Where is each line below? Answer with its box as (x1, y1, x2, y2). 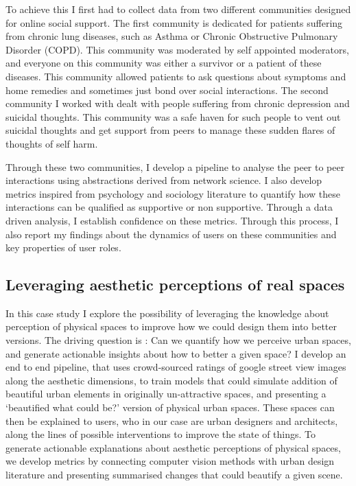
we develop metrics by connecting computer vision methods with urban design (5, 454, 335, 468)
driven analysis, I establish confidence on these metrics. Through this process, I (5, 213, 339, 227)
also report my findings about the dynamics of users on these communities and (5, 227, 337, 241)
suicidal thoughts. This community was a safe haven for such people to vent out (5, 109, 341, 124)
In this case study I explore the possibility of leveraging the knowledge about (5, 305, 329, 320)
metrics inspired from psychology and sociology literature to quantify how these (5, 186, 340, 200)
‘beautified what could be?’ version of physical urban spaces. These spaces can (5, 400, 335, 415)
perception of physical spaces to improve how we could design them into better (5, 319, 337, 334)
